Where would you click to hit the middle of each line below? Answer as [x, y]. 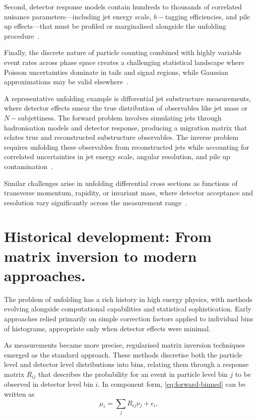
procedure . [22, 35]
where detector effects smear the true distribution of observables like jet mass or [126, 108]
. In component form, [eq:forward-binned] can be [172, 384]
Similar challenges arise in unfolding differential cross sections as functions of [121, 183]
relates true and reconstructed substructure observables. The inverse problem [121, 137]
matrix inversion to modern [100, 256]
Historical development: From [108, 236]
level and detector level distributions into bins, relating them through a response [126, 364]
